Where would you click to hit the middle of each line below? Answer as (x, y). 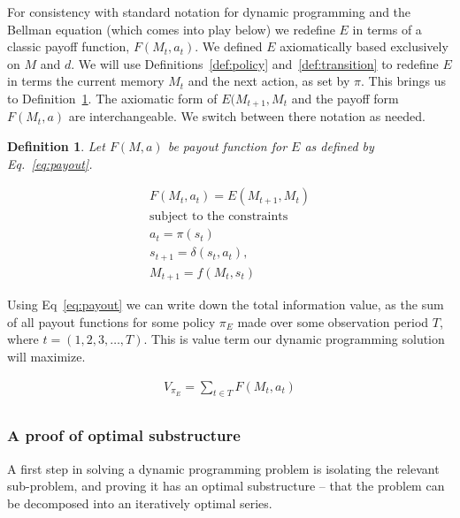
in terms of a (387, 29)
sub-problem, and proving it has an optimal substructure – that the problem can (226, 486)
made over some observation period (333, 321)
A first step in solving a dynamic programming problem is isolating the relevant (223, 468)
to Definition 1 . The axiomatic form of (112, 98)
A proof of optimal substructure (124, 435)
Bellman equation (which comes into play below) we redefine (171, 29)
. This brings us (403, 81)
